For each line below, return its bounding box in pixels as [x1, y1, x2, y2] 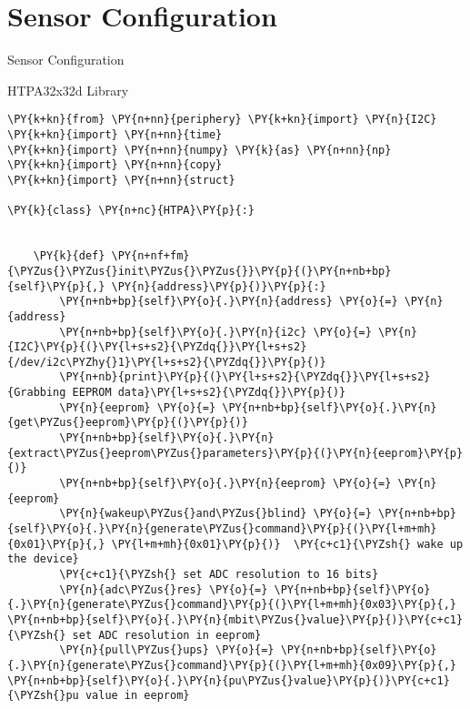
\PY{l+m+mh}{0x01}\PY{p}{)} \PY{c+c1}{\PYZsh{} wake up [111, 537, 464, 551]
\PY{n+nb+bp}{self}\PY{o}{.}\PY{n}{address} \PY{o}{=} [59, 295, 398, 309]
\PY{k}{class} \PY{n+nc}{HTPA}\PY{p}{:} [7, 204, 255, 218]
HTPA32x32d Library [7, 80, 129, 99]
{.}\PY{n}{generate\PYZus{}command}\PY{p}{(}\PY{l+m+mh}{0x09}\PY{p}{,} [7, 658, 456, 672]
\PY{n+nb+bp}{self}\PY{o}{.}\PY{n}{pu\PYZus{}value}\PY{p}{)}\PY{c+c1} [7, 674, 450, 687]
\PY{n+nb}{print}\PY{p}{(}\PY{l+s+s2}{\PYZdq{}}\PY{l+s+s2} [59, 370, 431, 384]
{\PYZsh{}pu [7, 689, 79, 703]
